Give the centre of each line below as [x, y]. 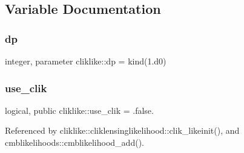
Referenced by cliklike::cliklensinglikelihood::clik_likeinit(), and [122, 130]
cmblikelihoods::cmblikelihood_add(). [74, 142]
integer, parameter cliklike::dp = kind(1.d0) [86, 61]
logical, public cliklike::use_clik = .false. [79, 110]
